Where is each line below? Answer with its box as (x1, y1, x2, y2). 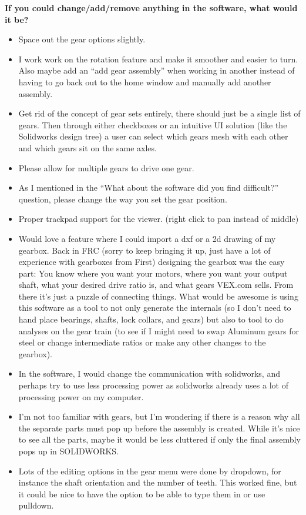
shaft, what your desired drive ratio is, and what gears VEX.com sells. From (18, 278, 294, 291)
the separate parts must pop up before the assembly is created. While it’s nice (18, 421, 300, 434)
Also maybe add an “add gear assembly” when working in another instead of (18, 64, 295, 77)
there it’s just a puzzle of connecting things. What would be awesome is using (18, 290, 298, 302)
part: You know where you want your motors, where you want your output (18, 267, 288, 279)
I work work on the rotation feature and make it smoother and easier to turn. (18, 52, 298, 65)
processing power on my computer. (18, 390, 144, 403)
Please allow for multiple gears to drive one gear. (18, 161, 194, 174)
